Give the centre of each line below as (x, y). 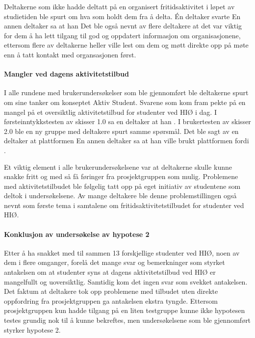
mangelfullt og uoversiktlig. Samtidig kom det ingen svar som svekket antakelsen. (126, 281)
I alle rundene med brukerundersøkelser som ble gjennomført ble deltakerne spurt (126, 92)
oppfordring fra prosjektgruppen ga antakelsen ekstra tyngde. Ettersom (111, 300)
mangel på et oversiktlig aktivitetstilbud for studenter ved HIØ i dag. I (110, 112)
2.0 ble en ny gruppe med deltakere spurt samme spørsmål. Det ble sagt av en (121, 131)
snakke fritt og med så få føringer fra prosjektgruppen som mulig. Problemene (121, 176)
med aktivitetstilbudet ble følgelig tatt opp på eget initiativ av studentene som (122, 186)
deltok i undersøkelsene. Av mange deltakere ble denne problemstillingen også (120, 195)
